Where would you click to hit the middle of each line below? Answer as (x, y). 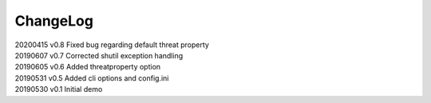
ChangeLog (54, 21)
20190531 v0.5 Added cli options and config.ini (92, 78)
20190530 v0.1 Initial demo (59, 89)
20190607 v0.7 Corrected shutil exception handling (99, 55)
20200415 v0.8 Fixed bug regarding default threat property (112, 45)
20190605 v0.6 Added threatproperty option (88, 67)
